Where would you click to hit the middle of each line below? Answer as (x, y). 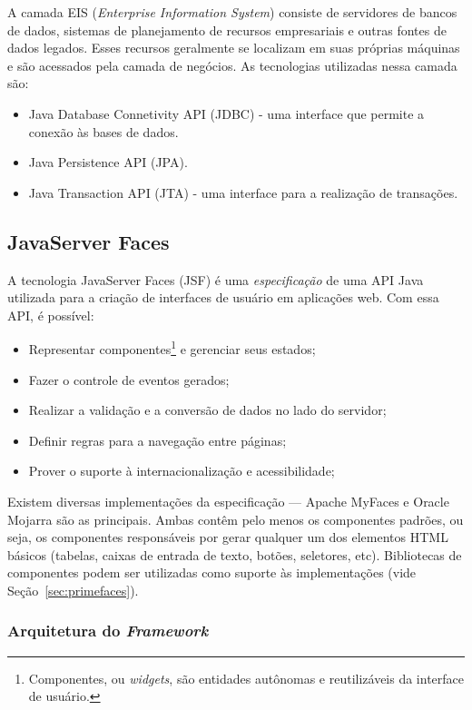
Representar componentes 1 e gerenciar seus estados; (172, 347)
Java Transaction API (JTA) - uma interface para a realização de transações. (243, 192)
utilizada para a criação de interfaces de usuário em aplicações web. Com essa (223, 297)
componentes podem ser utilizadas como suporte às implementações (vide (212, 572)
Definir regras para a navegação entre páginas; (157, 440)
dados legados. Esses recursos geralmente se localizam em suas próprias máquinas (234, 48)
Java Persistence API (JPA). (108, 162)
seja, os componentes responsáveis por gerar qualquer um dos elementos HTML (228, 537)
